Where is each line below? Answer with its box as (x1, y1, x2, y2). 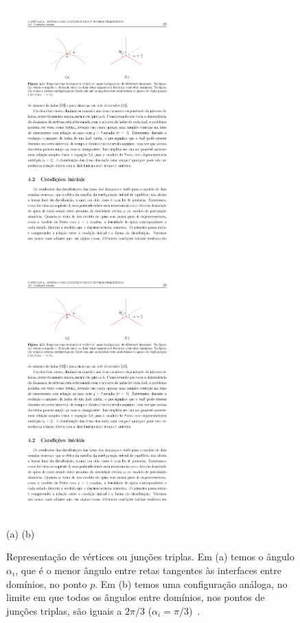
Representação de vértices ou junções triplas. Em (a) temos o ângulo (6, 549, 295, 564)
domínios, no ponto (6, 576, 87, 591)
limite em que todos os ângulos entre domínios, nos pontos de (6, 590, 265, 604)
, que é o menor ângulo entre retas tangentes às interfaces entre (15, 563, 281, 578)
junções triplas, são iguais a (6, 603, 122, 617)
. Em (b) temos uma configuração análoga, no (95, 576, 288, 591)
